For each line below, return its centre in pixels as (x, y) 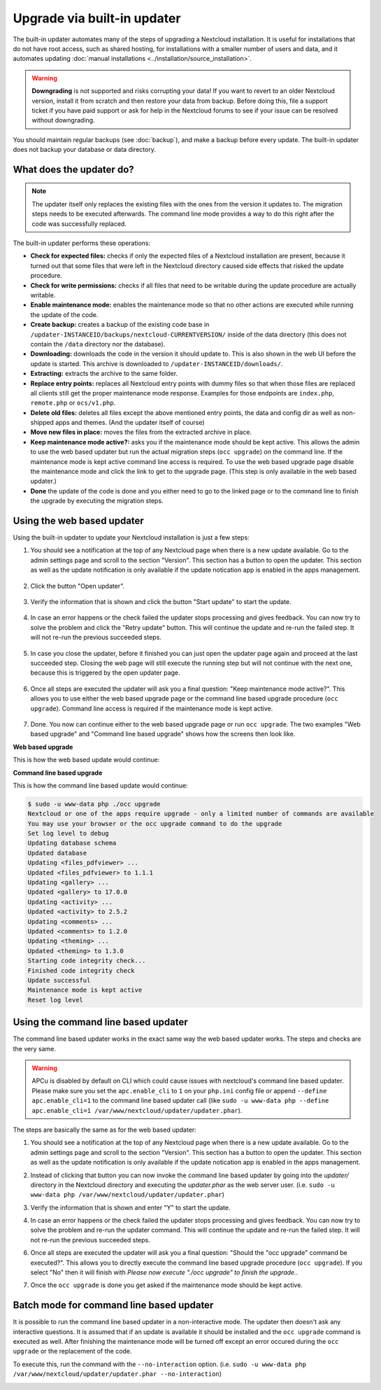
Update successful (59, 980)
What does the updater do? (73, 169)
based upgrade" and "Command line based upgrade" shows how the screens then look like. (163, 734)
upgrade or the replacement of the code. (72, 1352)
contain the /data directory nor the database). (98, 344)
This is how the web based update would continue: (86, 760)
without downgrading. (63, 120)
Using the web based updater (79, 521)
